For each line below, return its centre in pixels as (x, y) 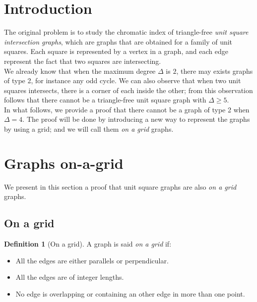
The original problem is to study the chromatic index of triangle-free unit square (126, 32)
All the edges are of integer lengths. (70, 277)
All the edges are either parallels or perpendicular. (92, 260)
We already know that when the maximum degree (80, 71)
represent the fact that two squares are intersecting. (83, 61)
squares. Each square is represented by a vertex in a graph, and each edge (116, 51)
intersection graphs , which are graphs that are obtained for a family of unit (118, 41)
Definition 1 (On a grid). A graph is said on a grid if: (88, 244)
